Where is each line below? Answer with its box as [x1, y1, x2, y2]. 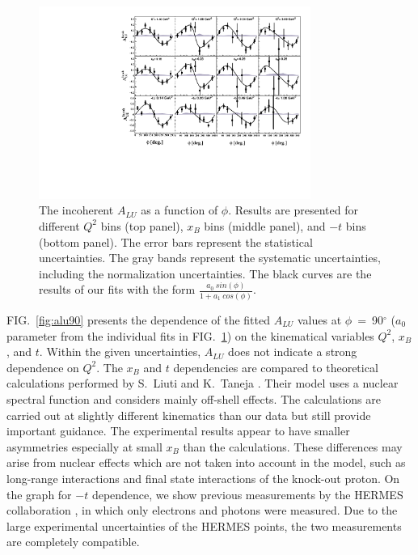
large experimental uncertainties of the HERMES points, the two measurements [6, 517, 402, 534]
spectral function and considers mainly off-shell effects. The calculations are [6, 390, 381, 407]
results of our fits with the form [39, 281, 196, 298]
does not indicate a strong [228, 343, 357, 360]
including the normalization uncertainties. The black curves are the [39, 265, 372, 282]
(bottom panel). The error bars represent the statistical [39, 233, 313, 250]
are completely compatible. [6, 533, 140, 550]
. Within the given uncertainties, [39, 343, 201, 360]
